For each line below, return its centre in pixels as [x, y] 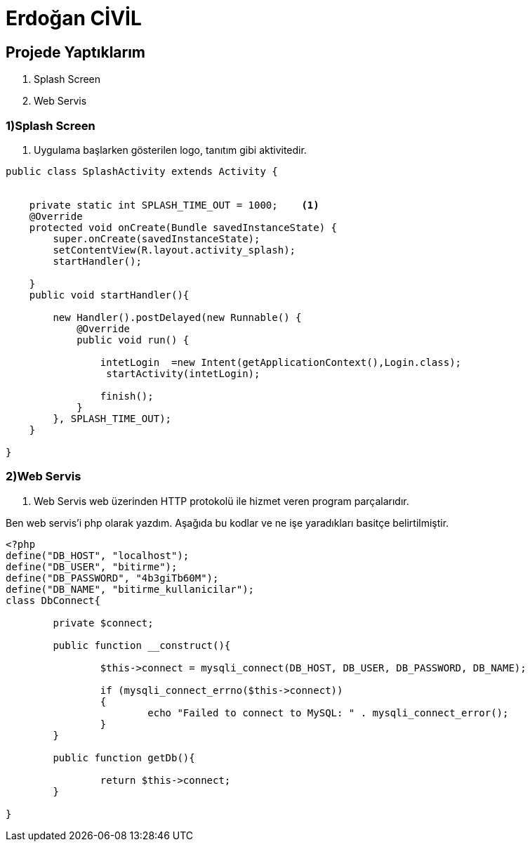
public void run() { [133, 340]
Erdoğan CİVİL [74, 18]
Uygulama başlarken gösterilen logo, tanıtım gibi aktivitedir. [170, 150]
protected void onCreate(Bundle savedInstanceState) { [183, 227]
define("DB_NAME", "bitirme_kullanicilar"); [130, 589]
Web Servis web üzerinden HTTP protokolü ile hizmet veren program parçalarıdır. [221, 501]
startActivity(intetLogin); [183, 373]
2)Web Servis [44, 477]
